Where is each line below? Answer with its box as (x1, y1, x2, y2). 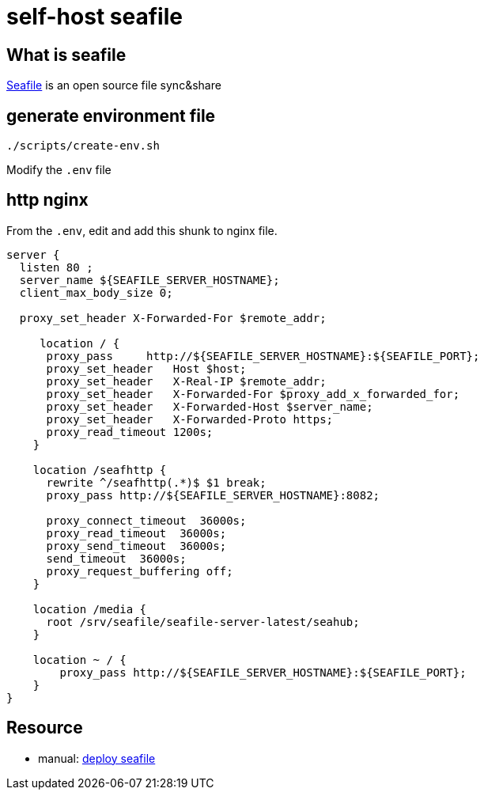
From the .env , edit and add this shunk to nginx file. (6, 223, 278, 237)
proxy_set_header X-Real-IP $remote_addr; (46, 374, 327, 388)
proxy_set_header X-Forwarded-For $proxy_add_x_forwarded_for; (46, 387, 460, 400)
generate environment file (6, 105, 216, 126)
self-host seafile (6, 3, 183, 30)
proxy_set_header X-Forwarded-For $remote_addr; (19, 311, 327, 324)
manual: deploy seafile (38, 751, 156, 765)
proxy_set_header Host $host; (46, 362, 247, 375)
